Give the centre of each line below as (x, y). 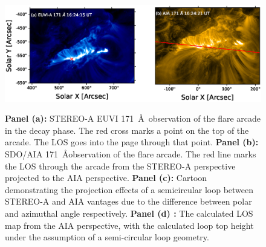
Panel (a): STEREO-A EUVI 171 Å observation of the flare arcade (133, 118)
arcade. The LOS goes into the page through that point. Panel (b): (132, 142)
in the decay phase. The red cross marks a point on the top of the (127, 130)
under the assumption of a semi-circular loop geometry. (107, 237)
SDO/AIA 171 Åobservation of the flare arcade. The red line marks (131, 153)
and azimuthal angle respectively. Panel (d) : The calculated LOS (129, 213)
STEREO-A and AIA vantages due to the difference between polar (128, 201)
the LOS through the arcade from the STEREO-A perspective (120, 166)
